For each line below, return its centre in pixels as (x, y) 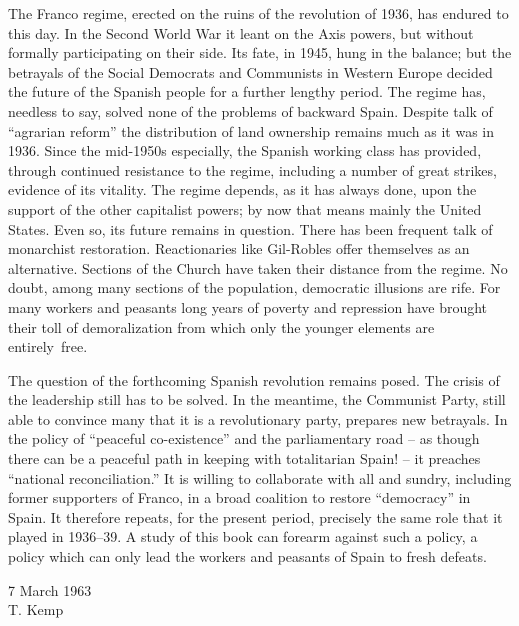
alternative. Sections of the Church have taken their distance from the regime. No (258, 267)
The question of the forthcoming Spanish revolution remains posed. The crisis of (254, 379)
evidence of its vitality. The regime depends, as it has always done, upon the (242, 189)
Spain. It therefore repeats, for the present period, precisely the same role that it (255, 516)
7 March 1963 (50, 589)
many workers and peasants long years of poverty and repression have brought (248, 306)
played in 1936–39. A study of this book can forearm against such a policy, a (243, 536)
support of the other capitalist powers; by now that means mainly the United (245, 208)
